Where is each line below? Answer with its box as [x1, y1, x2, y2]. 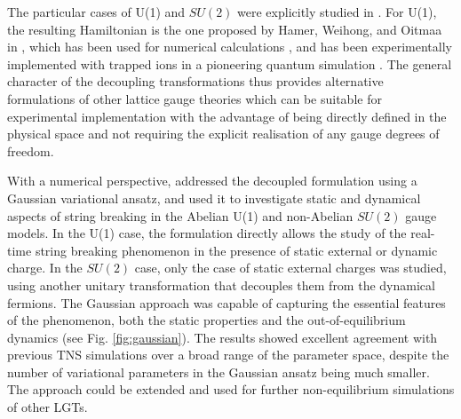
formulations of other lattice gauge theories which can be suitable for [7, 89, 382, 107]
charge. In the [7, 258, 83, 277]
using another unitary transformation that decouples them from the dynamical [7, 275, 435, 294]
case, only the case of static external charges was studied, [134, 258, 447, 277]
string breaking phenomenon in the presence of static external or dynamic [35, 241, 438, 259]
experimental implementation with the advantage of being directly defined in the [7, 107, 447, 125]
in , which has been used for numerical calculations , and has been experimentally [7, 37, 452, 56]
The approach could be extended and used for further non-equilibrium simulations [7, 380, 455, 399]
